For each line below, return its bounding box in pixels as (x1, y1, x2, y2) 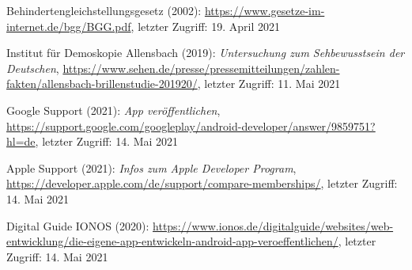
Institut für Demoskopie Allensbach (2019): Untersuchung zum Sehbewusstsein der (6, 44, 405, 61)
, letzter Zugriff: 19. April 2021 (130, 17, 280, 34)
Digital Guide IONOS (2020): (6, 217, 149, 234)
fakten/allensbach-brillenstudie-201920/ (6, 75, 198, 92)
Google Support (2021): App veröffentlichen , (6, 101, 221, 118)
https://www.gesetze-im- (204, 2, 325, 18)
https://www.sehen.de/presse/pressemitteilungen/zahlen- (62, 59, 340, 76)
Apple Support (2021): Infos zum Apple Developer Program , (6, 159, 297, 176)
